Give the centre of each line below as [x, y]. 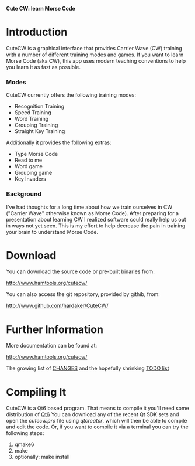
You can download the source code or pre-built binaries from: [80, 271]
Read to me [28, 160]
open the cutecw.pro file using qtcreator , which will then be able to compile [97, 421]
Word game [28, 166]
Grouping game [33, 173]
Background [24, 194]
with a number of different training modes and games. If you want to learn [95, 55]
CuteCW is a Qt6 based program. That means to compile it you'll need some [98, 408]
